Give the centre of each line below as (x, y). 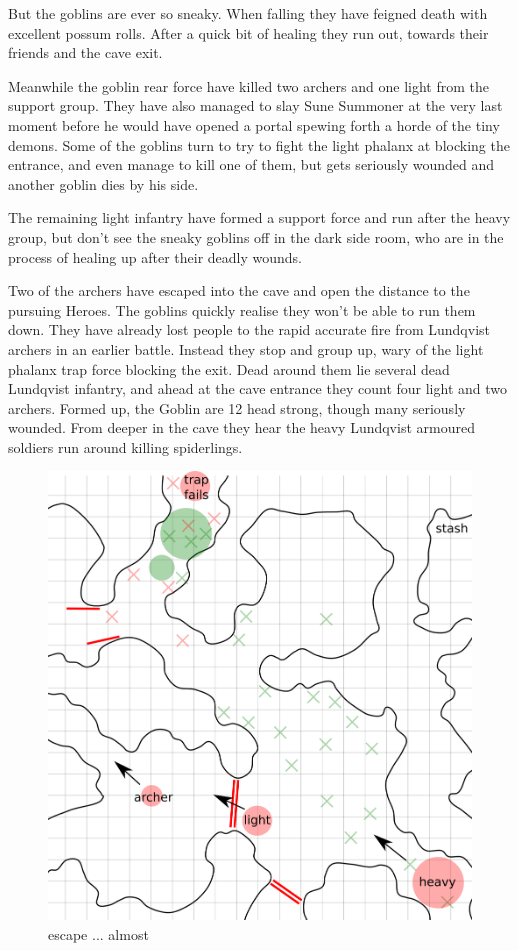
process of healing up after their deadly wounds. (155, 256)
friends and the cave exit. (85, 52)
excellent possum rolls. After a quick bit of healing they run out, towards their (248, 32)
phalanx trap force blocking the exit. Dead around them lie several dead (229, 368)
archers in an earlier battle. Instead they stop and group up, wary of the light (246, 348)
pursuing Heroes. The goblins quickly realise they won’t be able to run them (242, 309)
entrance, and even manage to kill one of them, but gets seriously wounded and (251, 164)
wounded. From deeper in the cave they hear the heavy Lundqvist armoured (241, 427)
